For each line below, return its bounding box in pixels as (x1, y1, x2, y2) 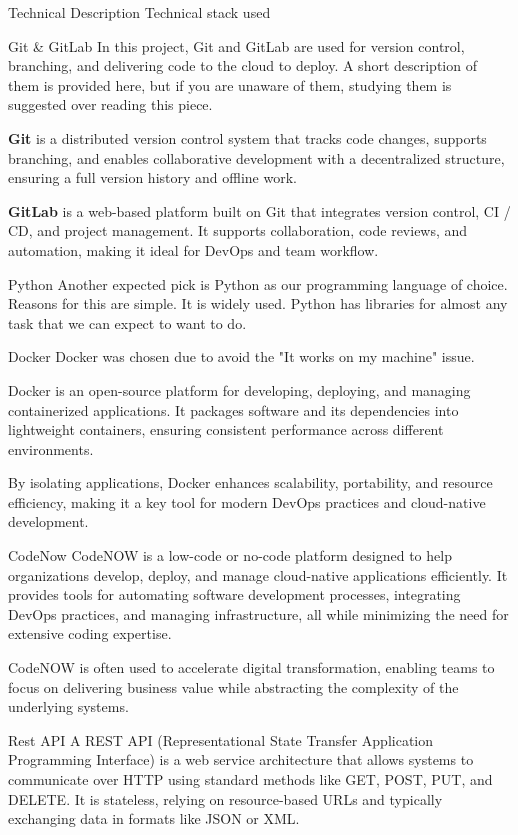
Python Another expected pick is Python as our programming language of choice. (8, 273, 508, 294)
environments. (8, 438, 94, 459)
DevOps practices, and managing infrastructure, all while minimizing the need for (8, 603, 509, 624)
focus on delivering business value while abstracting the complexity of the (8, 676, 459, 697)
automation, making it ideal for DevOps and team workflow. (8, 239, 379, 260)
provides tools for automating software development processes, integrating (8, 584, 461, 605)
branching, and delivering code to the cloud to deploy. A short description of (8, 55, 477, 76)
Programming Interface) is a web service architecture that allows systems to (8, 749, 474, 770)
